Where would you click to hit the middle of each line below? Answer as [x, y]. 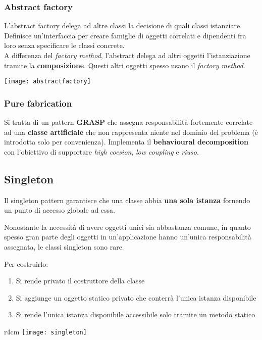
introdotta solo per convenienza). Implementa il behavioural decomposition [126, 142]
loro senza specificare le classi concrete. [64, 45]
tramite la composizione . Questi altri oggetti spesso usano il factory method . [125, 65]
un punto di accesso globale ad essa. [60, 210]
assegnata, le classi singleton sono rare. [64, 247]
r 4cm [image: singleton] [45, 331]
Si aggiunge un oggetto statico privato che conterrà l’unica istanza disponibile [136, 297]
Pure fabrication [38, 103]
